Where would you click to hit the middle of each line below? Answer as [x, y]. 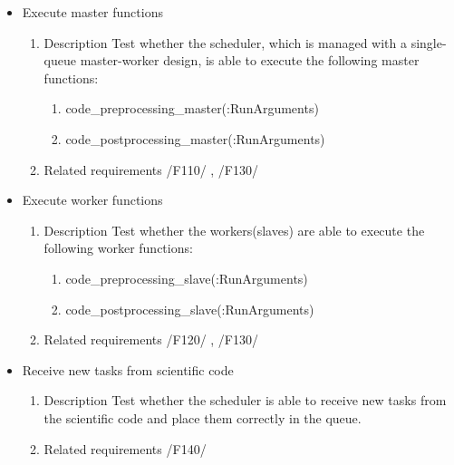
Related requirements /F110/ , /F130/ [151, 169]
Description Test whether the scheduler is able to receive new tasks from [245, 400]
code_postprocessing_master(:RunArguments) [195, 138]
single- [429, 42]
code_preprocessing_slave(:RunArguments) [187, 278]
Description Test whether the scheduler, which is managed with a [225, 42]
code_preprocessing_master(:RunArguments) [192, 108]
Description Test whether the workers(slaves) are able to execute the [234, 230]
